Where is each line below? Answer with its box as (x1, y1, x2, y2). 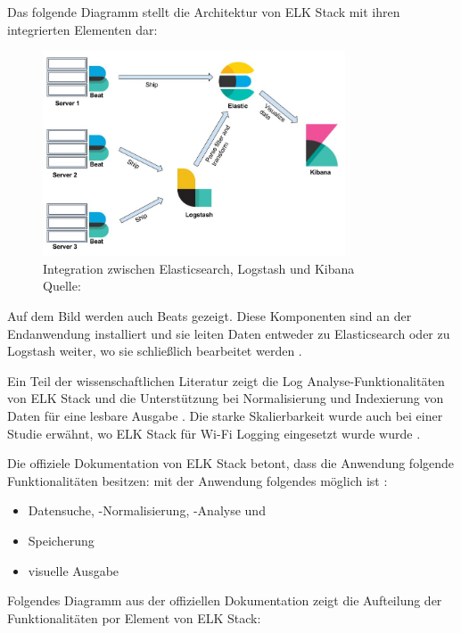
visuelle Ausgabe (28, 561, 119, 580)
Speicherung (28, 531, 95, 549)
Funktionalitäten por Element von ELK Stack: (7, 608, 261, 627)
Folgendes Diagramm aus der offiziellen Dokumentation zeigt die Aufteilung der (7, 591, 442, 610)
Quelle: (43, 276, 81, 295)
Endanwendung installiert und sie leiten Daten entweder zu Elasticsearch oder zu (7, 324, 450, 342)
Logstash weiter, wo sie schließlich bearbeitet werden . (7, 341, 302, 360)
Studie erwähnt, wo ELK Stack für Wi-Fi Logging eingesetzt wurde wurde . (7, 423, 421, 442)
